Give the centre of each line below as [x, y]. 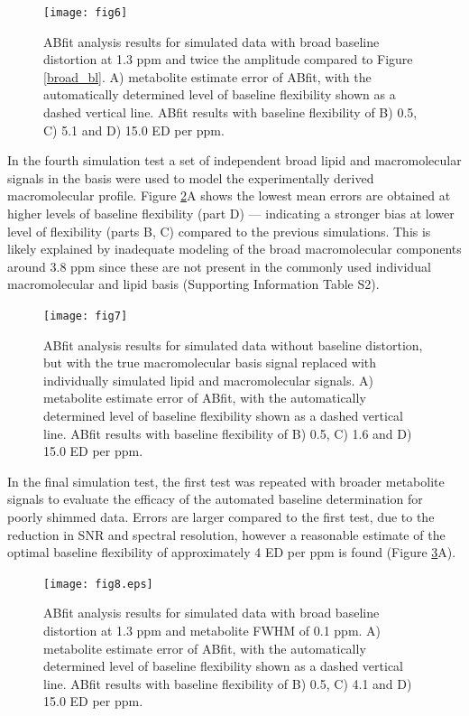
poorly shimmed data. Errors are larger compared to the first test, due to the [221, 516]
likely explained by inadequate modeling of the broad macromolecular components [234, 249]
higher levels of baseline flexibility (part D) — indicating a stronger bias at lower [231, 213]
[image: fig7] [86, 316]
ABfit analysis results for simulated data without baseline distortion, [233, 344]
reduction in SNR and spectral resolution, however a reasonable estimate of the [226, 534]
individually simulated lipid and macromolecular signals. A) [208, 380]
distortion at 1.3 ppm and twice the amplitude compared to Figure [228, 59]
